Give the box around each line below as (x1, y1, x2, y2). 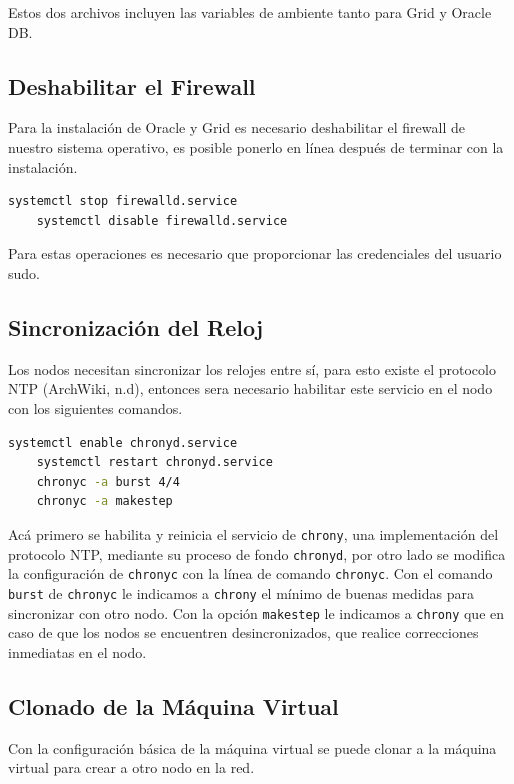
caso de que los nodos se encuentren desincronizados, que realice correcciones (8, 622, 479, 643)
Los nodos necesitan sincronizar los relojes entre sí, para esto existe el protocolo (8, 358, 496, 379)
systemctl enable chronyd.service (8, 435, 238, 450)
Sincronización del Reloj (8, 311, 264, 342)
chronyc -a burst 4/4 (36, 474, 180, 489)
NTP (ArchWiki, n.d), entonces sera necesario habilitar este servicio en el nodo (8, 378, 493, 399)
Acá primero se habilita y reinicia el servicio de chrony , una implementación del (8, 523, 499, 544)
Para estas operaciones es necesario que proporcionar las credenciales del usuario (8, 243, 502, 264)
